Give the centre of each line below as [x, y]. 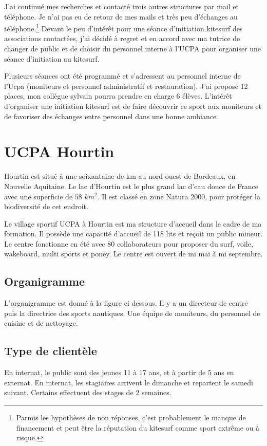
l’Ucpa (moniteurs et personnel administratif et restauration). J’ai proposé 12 [126, 86]
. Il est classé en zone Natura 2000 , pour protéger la [179, 196]
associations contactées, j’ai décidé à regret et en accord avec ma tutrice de [122, 38]
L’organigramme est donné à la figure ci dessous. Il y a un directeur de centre [126, 303]
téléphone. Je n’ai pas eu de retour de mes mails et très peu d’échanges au [121, 16]
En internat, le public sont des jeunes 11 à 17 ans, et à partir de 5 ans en [119, 372]
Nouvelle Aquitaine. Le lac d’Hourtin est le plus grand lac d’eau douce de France [131, 186]
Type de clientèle [51, 351]
